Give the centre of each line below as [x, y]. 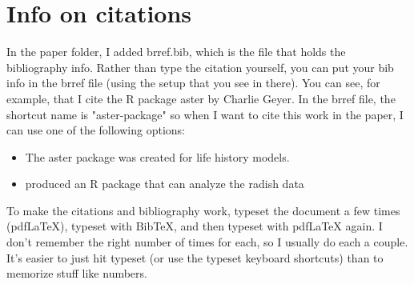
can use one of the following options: [96, 130]
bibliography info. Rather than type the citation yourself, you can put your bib [200, 67]
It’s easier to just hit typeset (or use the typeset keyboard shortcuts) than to [195, 257]
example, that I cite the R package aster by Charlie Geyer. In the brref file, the [201, 98]
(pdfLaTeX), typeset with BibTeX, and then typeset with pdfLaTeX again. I [195, 226]
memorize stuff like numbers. [77, 273]
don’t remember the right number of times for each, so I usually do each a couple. [207, 242]
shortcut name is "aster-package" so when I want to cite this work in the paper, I [205, 114]
